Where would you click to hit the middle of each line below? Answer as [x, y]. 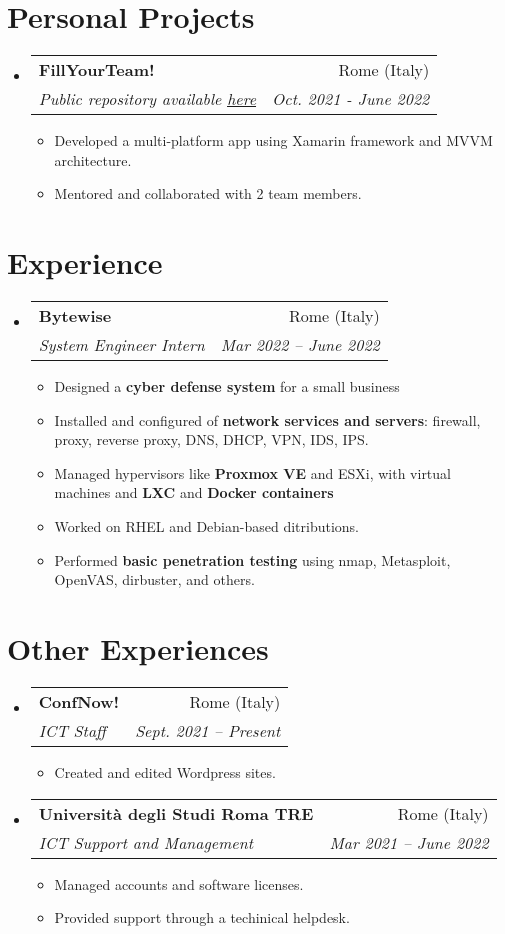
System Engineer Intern [121, 345]
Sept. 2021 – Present [208, 730]
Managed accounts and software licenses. [179, 883]
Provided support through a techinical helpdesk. [202, 917]
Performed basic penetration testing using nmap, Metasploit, [252, 559]
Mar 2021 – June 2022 [409, 842]
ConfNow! [79, 701]
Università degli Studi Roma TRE [176, 813]
